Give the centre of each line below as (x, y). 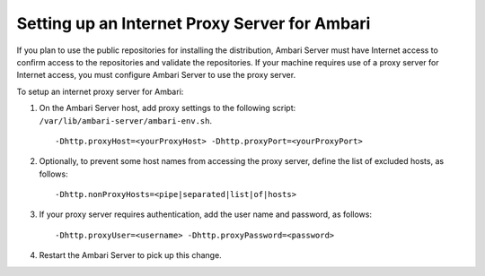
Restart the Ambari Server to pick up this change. (130, 255)
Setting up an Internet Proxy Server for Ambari (194, 23)
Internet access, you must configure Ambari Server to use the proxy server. (156, 75)
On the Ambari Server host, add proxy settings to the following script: (168, 108)
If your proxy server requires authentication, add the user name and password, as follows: (206, 214)
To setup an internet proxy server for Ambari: (100, 91)
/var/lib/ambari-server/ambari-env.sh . (126, 120)
